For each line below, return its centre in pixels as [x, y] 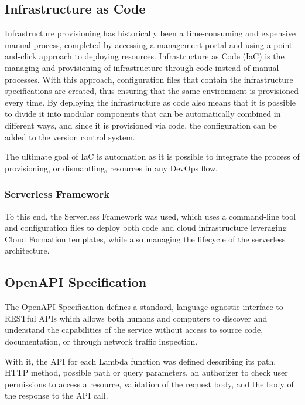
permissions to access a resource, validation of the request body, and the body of [149, 384]
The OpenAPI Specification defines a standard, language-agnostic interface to [144, 307]
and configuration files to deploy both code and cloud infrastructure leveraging [146, 227]
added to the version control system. [70, 136]
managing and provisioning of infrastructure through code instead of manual [142, 67]
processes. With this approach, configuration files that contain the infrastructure [149, 79]
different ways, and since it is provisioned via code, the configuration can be [141, 125]
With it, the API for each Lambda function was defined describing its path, [140, 361]
